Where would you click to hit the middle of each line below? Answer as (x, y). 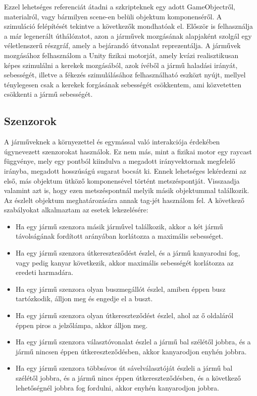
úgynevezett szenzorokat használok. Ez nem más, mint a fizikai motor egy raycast (128, 151)
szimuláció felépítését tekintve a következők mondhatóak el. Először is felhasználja (128, 26)
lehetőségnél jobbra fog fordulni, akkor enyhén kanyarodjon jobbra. (117, 387)
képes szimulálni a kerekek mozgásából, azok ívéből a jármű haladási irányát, (121, 65)
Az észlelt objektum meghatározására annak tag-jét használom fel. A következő (124, 200)
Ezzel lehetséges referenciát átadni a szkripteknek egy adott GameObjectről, (120, 6)
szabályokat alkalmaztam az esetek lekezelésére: (76, 210)
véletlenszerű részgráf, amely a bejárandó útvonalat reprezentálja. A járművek (122, 45)
